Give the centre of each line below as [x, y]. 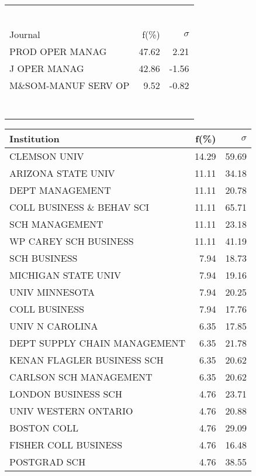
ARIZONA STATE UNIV [62, 173]
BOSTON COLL [44, 428]
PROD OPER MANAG [58, 51]
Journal [25, 34]
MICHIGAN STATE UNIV [65, 275]
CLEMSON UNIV [47, 156]
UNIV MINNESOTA [52, 292]
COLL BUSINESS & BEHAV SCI [79, 207]
